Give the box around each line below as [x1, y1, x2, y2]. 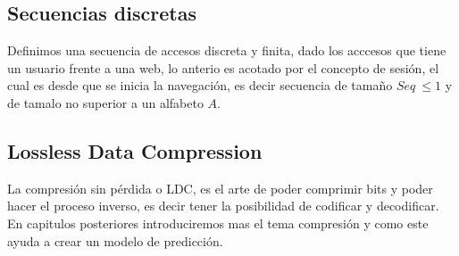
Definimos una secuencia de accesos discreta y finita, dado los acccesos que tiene [7, 41, 446, 60]
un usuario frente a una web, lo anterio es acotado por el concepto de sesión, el [7, 58, 439, 77]
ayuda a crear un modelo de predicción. [7, 231, 223, 250]
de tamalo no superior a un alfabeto [7, 93, 204, 111]
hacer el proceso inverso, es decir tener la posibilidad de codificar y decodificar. [7, 196, 439, 215]
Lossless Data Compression [7, 136, 263, 164]
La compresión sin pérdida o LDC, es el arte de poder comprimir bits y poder [7, 178, 433, 197]
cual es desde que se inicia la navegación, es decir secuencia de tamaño [7, 76, 393, 95]
